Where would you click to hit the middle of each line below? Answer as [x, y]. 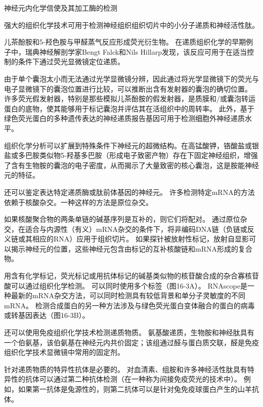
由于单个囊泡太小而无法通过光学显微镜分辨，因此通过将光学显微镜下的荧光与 [131, 78]
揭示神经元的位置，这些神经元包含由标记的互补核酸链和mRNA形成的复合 [131, 248]
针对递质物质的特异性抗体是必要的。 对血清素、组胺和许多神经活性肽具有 [126, 369]
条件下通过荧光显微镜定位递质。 [71, 62]
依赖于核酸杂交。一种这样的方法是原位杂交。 [78, 202]
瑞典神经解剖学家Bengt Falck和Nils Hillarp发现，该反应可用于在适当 [136, 51]
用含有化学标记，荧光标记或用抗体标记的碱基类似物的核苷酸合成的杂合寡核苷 [131, 276]
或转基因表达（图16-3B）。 [47, 315]
